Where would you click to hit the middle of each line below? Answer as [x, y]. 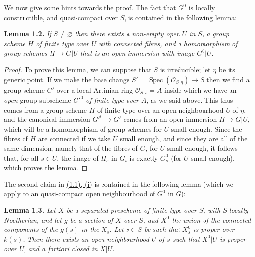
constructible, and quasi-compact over [61, 17]
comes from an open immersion [170, 119]
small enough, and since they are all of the [184, 138]
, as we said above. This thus [190, 100]
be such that [162, 229]
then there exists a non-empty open [127, 34]
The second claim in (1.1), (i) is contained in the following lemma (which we [119, 184]
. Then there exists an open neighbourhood [86, 239]
